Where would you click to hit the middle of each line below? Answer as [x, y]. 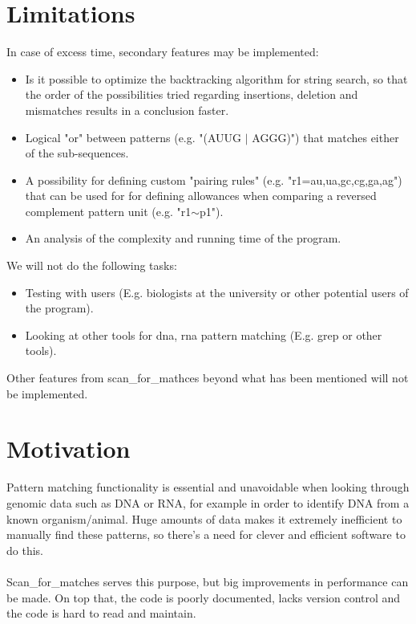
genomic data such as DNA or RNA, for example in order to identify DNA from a [208, 502]
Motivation [69, 449]
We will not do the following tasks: [92, 265]
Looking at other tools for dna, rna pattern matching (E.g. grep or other [204, 334]
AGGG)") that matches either [325, 137]
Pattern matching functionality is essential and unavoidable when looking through [208, 487]
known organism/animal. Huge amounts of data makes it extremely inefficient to [204, 518]
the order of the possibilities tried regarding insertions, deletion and [192, 94]
